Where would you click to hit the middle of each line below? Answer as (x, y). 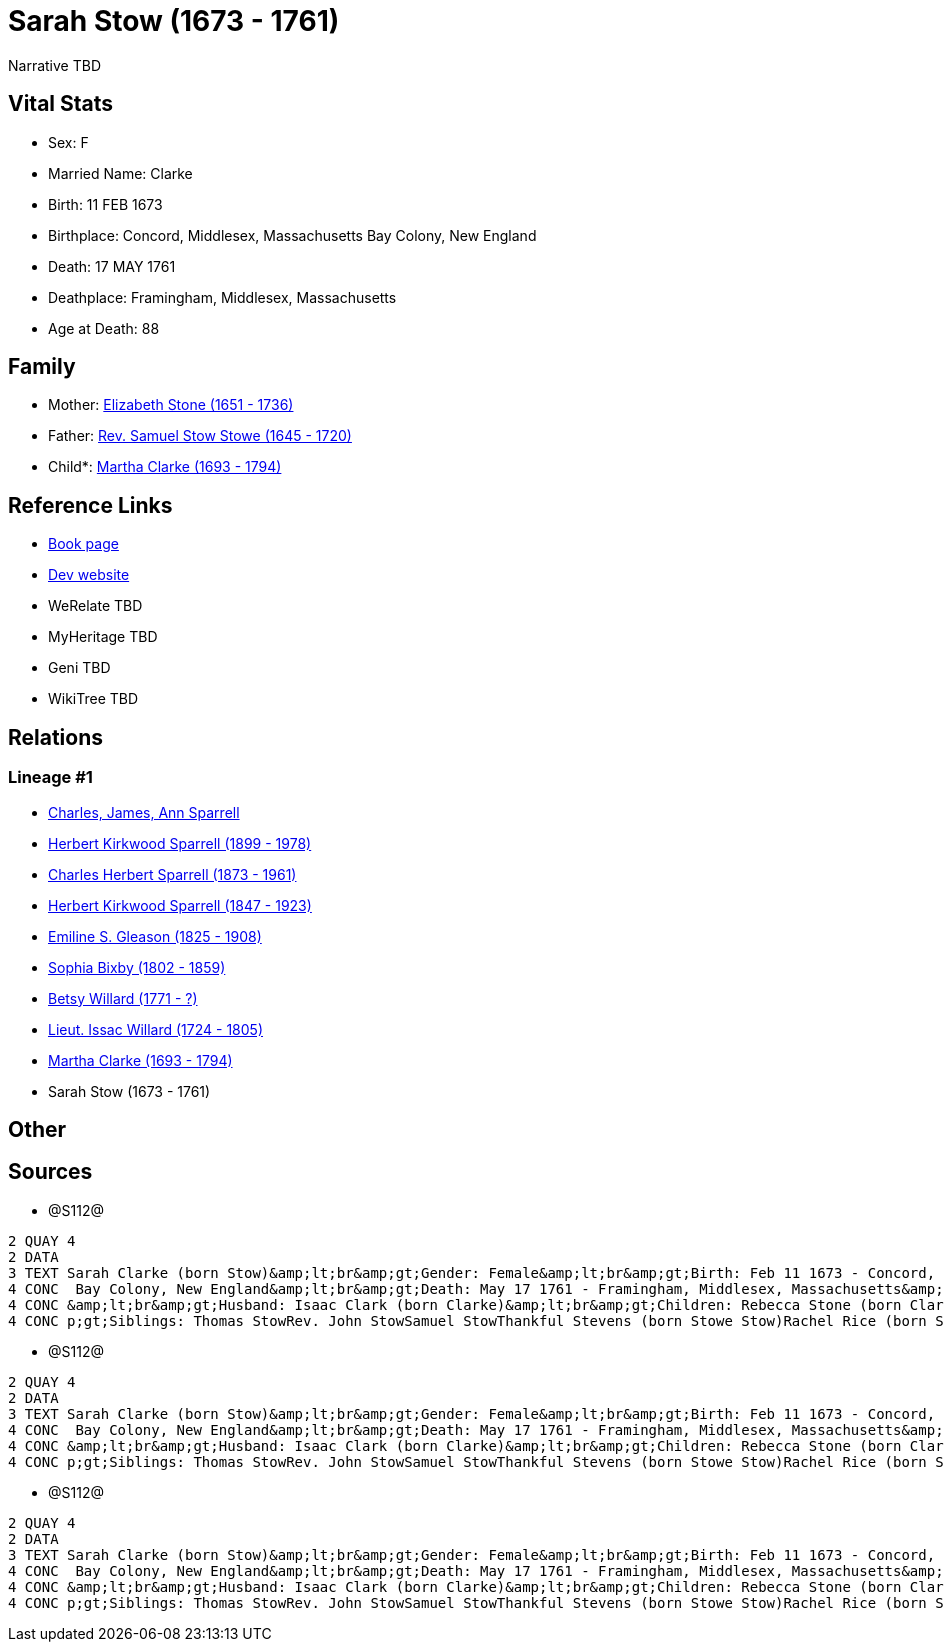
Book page (83, 544)
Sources (50, 1172)
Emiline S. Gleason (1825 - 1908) (155, 936)
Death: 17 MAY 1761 (112, 266)
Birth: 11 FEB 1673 (105, 204)
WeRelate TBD (95, 606)
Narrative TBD (54, 65)
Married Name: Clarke (120, 173)
